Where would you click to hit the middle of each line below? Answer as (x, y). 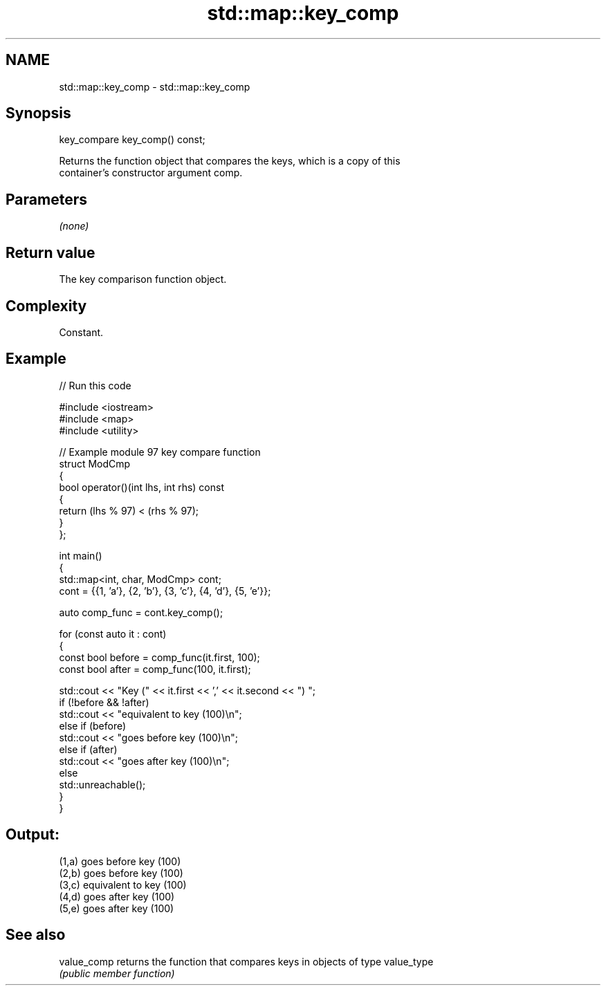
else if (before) (93, 725)
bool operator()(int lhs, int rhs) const (141, 487)
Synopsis (38, 113)
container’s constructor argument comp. (151, 173)
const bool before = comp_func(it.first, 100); (159, 657)
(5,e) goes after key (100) (117, 908)
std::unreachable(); (102, 784)
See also (36, 935)
